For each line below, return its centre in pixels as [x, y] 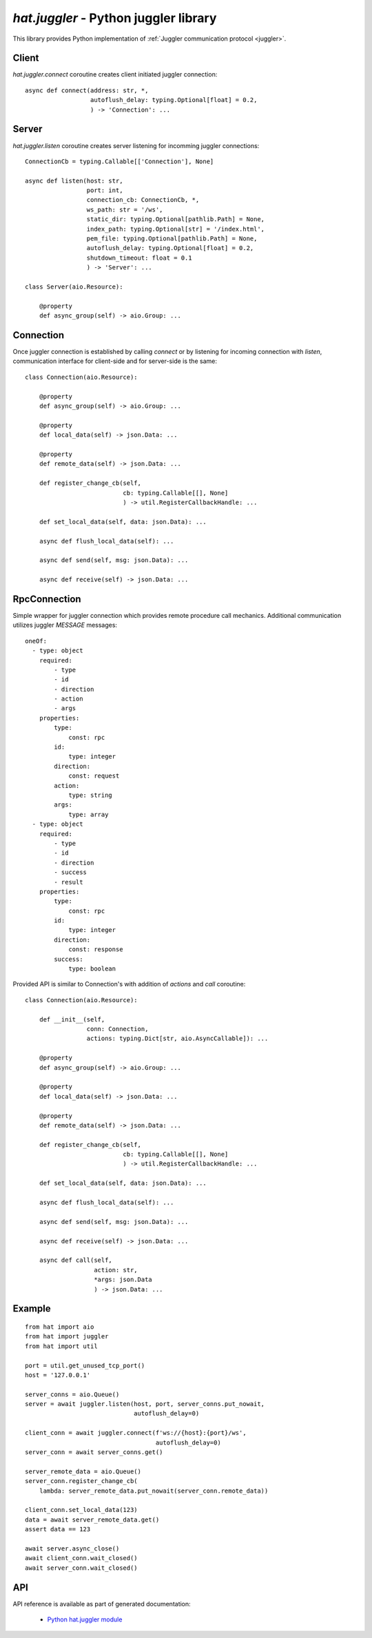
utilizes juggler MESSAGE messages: [65, 625]
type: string [91, 795]
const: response [96, 950]
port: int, [105, 190]
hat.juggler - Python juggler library [115, 18]
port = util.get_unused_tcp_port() [85, 1365]
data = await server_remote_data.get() [92, 1520]
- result [69, 882]
